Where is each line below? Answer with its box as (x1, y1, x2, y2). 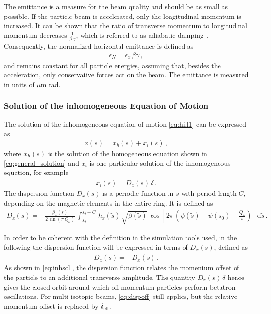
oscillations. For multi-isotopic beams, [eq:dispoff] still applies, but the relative (4, 291, 237, 301)
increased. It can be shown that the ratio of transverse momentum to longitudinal (4, 20, 247, 31)
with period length (181, 188, 237, 198)
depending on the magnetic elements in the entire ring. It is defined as (4, 197, 213, 208)
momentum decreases (4, 30, 67, 40)
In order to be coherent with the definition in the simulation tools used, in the (4, 232, 237, 242)
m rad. (40, 79, 61, 89)
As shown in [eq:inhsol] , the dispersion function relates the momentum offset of (4, 262, 239, 273)
